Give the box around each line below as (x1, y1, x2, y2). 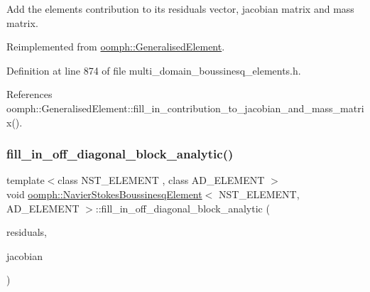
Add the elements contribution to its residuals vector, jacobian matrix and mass (6, 1, 354, 16)
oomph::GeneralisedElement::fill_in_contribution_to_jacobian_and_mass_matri (6, 100, 364, 115)
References (6, 87, 53, 102)
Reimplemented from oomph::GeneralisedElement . (6, 39, 225, 54)
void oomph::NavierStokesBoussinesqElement (6, 186, 202, 201)
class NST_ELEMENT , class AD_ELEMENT (58, 173, 265, 188)
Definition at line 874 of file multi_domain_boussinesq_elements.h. (6, 63, 301, 77)
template (6, 173, 45, 188)
